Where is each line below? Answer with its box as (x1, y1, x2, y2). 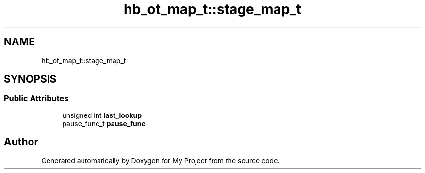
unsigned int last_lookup (62, 111, 142, 119)
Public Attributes (4, 93, 69, 103)
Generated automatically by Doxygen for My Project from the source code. (41, 156, 280, 165)
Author (4, 136, 38, 148)
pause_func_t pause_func (62, 119, 146, 128)
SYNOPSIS (4, 73, 57, 86)
